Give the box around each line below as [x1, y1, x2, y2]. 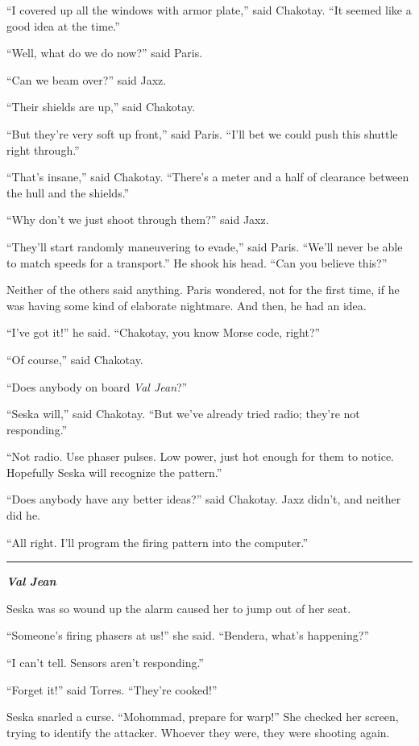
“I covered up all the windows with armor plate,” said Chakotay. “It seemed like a [6, 2, 412, 18]
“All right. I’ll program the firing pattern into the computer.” [6, 533, 308, 550]
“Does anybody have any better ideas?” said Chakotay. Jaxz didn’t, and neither [6, 491, 401, 508]
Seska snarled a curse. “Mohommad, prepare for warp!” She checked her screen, [6, 708, 399, 725]
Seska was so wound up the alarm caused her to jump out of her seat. [6, 599, 351, 616]
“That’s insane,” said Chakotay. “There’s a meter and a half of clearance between [6, 168, 409, 185]
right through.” [6, 141, 80, 158]
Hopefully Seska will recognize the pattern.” [6, 463, 222, 480]
